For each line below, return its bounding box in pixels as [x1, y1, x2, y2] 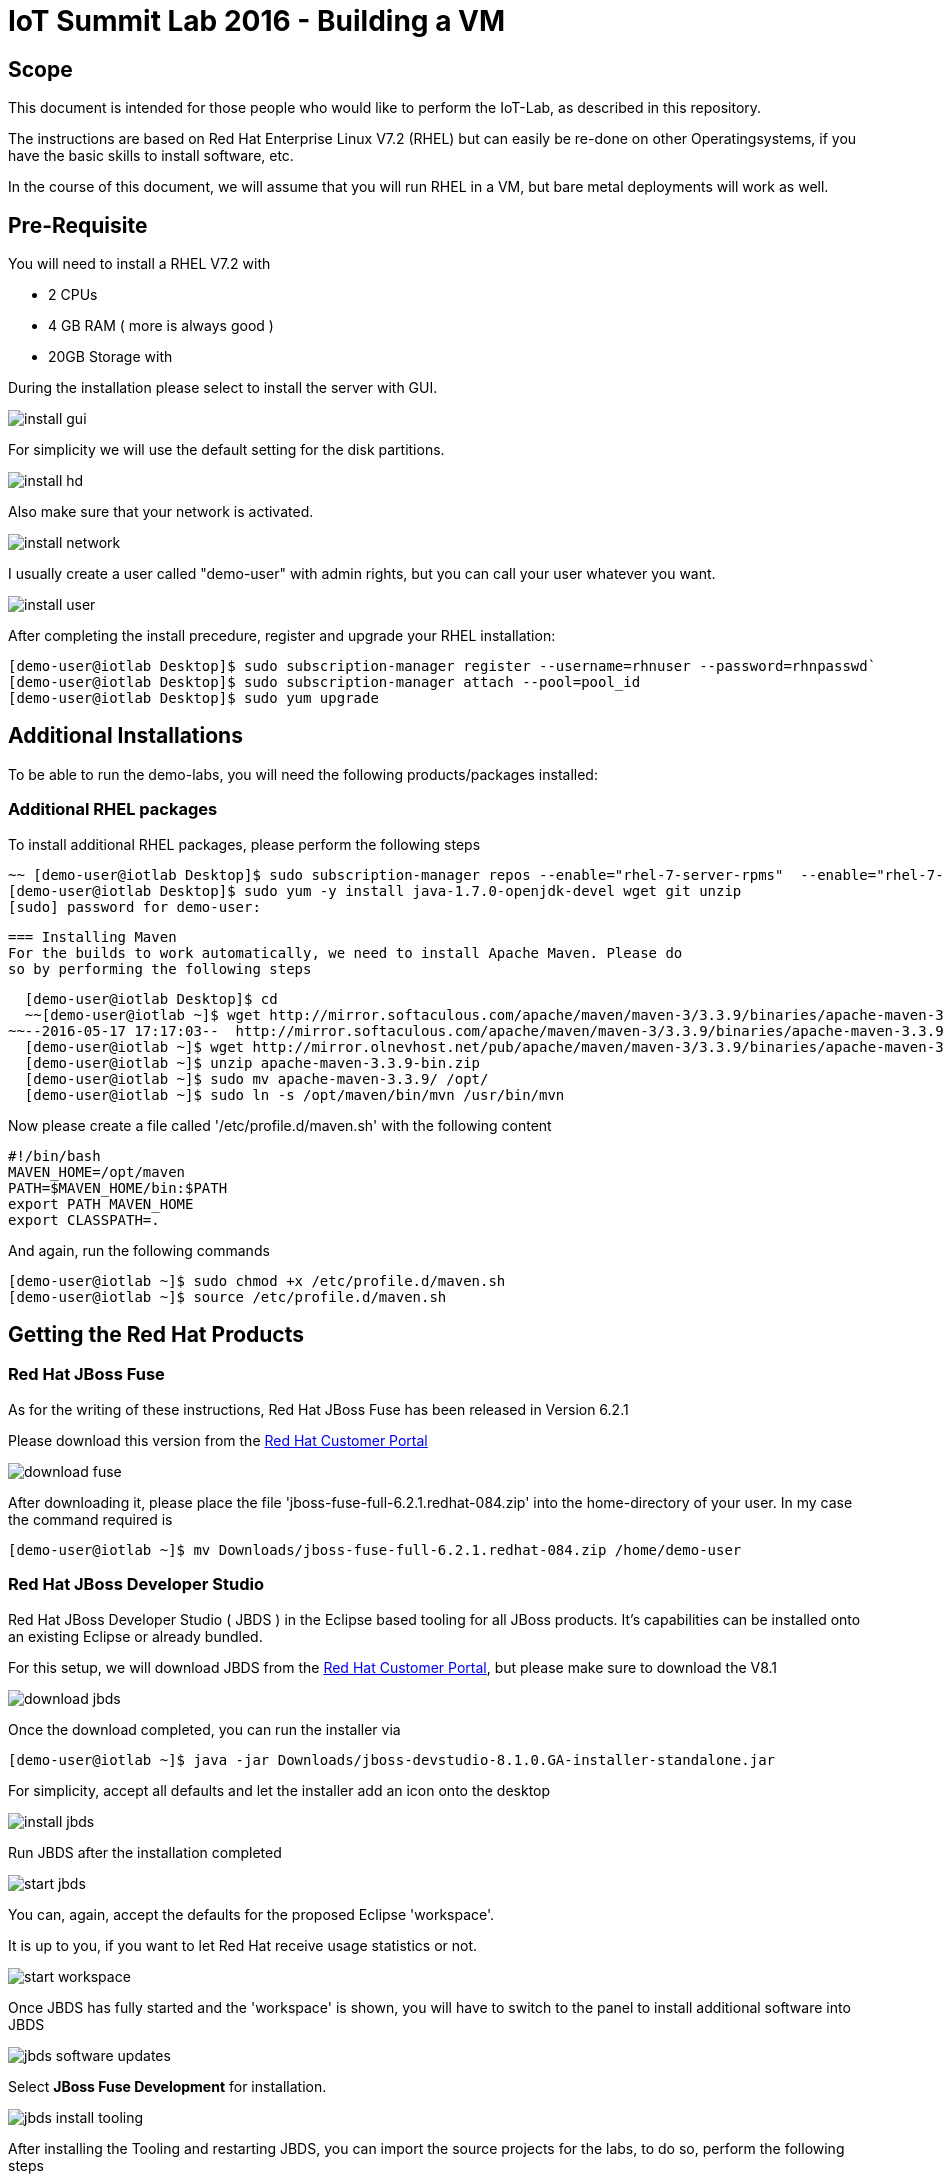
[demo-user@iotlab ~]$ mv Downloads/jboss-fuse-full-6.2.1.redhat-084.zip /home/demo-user [8, 1541, 742, 1558]
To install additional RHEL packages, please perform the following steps [8, 835, 481, 853]
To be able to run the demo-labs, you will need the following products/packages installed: [8, 765, 598, 783]
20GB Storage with [48, 348, 173, 366]
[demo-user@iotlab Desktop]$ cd [24, 990, 278, 1007]
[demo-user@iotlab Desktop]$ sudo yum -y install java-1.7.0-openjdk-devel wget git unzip [8, 882, 742, 899]
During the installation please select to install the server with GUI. [8, 379, 438, 397]
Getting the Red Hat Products [8, 1322, 305, 1348]
